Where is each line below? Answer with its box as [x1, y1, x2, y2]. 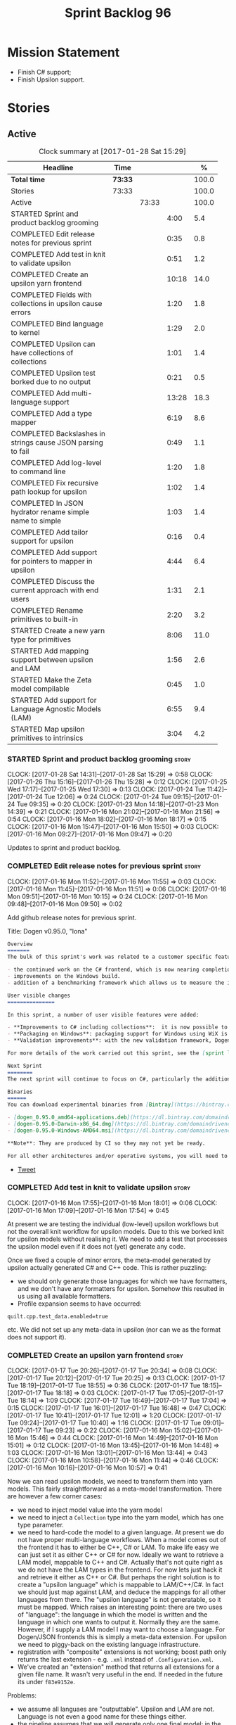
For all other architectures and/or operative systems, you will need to [7, 1152, 228, 1159]
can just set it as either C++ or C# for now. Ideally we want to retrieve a [17, 1551, 224, 1559]
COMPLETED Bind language [11, 319, 104, 329]
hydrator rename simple [11, 507, 90, 516]
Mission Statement [7, 44, 120, 61]
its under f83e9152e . [17, 1678, 75, 1686]
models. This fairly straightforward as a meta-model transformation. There [7, 1484, 223, 1493]
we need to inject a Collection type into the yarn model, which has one [17, 1513, 224, 1522]
